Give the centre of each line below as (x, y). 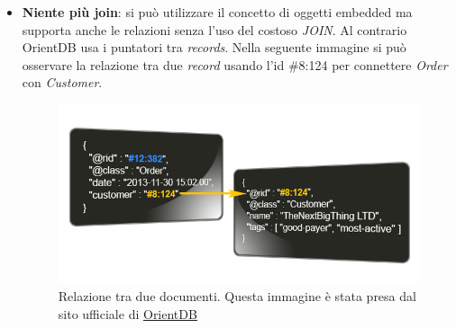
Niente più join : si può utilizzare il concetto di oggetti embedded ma (217, 12)
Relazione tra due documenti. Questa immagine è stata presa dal (237, 296)
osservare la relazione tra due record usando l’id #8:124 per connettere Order (235, 64)
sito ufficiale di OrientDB (128, 313)
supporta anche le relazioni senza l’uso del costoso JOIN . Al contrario (214, 29)
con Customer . (62, 82)
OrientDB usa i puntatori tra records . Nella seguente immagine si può (214, 47)
